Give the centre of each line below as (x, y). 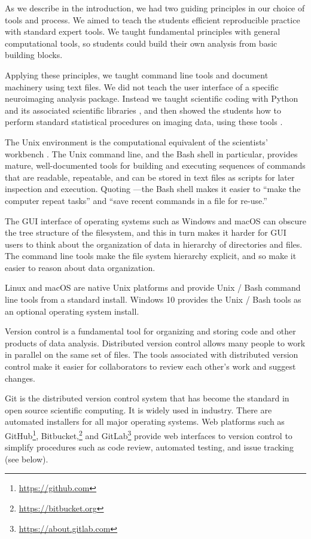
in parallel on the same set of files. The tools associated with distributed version (152, 354)
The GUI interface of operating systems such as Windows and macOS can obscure (155, 220)
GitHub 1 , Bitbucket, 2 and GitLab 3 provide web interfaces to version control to (149, 435)
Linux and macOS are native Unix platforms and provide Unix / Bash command (153, 287)
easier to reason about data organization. (80, 267)
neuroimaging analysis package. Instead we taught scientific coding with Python (152, 98)
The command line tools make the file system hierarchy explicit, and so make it (151, 256)
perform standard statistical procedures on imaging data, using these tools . (144, 122)
